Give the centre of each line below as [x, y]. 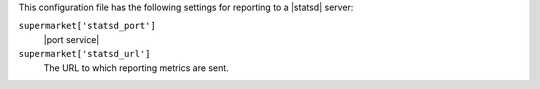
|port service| [71, 39]
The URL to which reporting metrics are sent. [136, 67]
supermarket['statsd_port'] [87, 26]
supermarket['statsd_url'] [84, 54]
